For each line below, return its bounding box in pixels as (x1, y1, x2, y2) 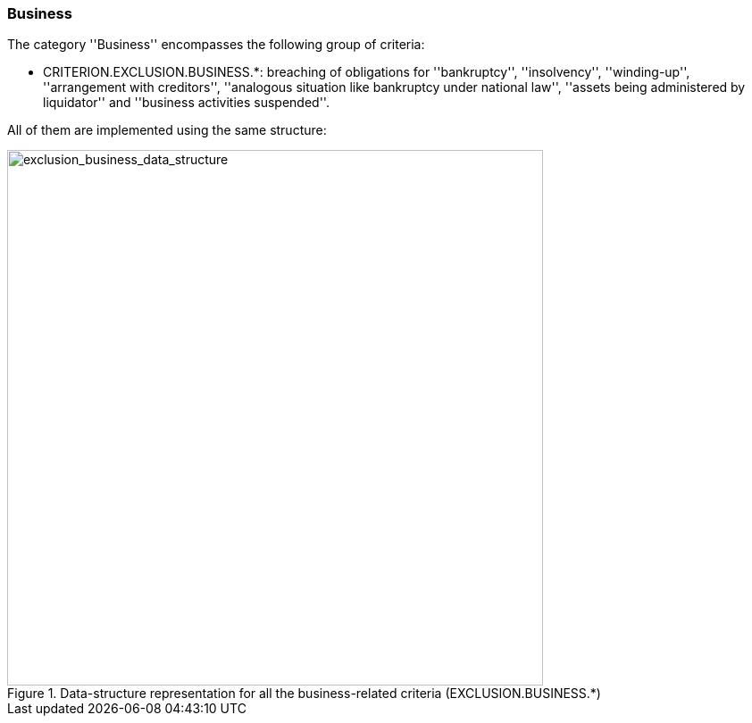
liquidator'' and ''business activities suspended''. (43, 95, 330, 111)
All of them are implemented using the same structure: (7, 122, 327, 138)
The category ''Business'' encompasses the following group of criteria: (7, 37, 425, 53)
